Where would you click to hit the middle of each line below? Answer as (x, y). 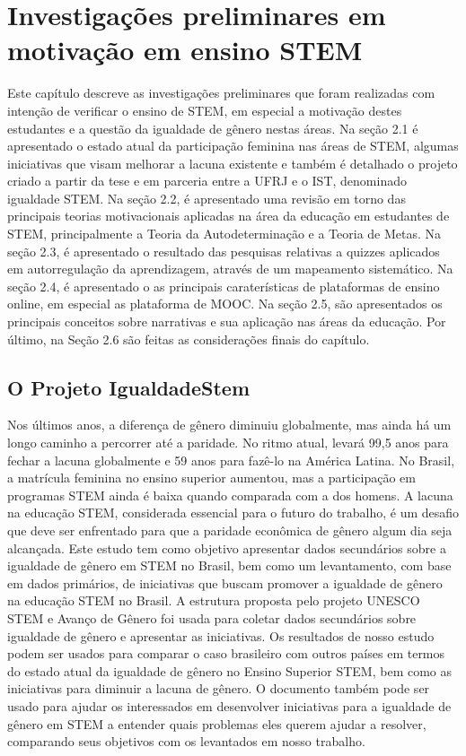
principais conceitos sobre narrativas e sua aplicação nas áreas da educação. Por (227, 322)
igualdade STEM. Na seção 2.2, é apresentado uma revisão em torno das (207, 198)
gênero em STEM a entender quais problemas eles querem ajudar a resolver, (217, 723)
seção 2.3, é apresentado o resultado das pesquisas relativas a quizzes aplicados (224, 251)
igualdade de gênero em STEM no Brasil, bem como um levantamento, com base (229, 565)
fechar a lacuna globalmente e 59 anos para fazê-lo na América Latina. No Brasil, (231, 460)
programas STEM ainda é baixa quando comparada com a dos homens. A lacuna (230, 495)
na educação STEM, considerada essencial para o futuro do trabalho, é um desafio (233, 513)
